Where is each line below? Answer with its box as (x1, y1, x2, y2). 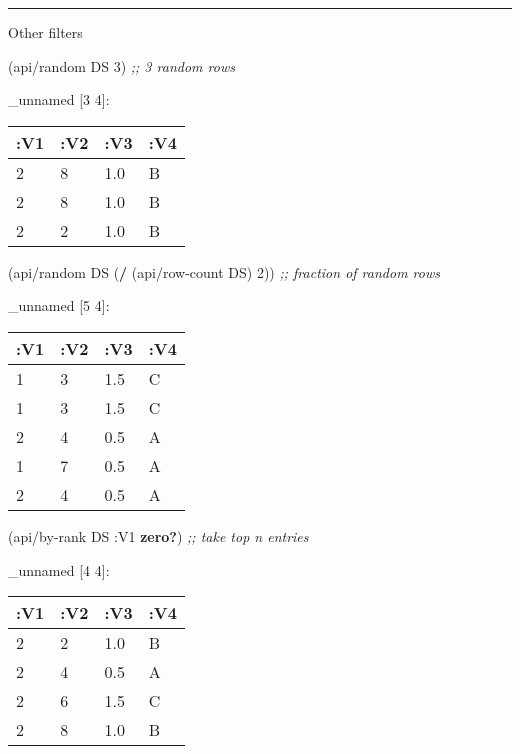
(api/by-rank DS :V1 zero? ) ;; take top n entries (8, 525, 309, 546)
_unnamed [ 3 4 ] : (8, 89, 110, 110)
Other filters (8, 22, 83, 42)
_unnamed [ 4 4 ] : (8, 559, 110, 580)
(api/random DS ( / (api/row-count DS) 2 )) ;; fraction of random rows (8, 261, 440, 282)
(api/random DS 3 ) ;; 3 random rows (8, 55, 235, 76)
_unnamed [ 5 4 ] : (8, 295, 110, 316)
